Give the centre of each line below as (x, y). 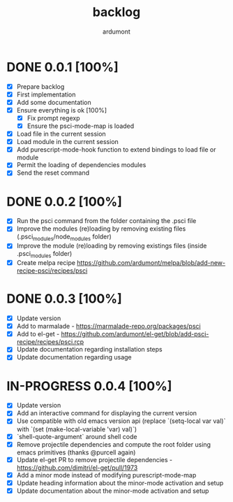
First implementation (46, 94)
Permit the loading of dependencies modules (81, 165)
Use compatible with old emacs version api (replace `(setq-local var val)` (121, 421)
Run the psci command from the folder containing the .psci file (106, 221)
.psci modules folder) (44, 254)
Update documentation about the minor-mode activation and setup (113, 491)
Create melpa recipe (46, 263)
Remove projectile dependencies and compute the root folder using (113, 444)
